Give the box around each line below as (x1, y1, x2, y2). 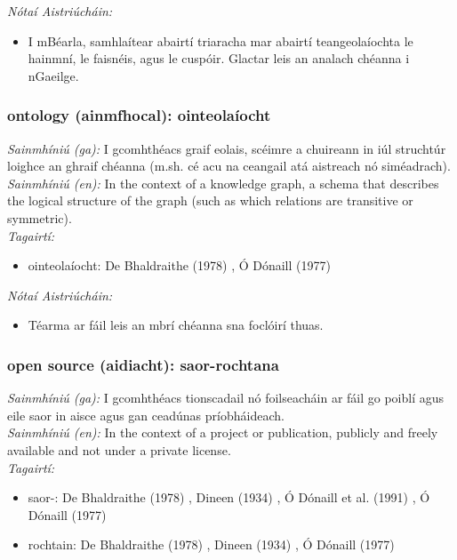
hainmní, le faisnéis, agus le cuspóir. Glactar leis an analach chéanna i (28, 49, 410, 68)
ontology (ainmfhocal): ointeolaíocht (7, 104, 271, 126)
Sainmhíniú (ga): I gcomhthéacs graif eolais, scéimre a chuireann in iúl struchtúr (7, 139, 446, 157)
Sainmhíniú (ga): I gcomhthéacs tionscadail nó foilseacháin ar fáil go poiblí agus (7, 388, 445, 407)
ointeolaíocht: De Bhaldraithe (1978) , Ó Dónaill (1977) (28, 256, 331, 275)
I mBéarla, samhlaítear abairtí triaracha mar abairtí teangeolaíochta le (28, 31, 413, 50)
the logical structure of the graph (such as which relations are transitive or (7, 191, 413, 210)
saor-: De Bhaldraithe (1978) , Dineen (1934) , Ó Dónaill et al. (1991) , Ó (28, 488, 430, 507)
